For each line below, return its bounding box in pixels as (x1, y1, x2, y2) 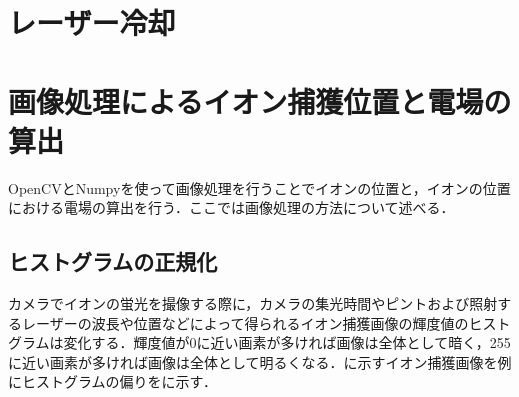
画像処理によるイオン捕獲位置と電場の (8, 80, 512, 121)
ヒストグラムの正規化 (8, 246, 218, 277)
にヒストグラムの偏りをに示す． (8, 371, 218, 392)
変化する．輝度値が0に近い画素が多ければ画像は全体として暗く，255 (63, 332, 511, 353)
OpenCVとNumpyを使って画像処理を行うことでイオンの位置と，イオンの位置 (8, 177, 511, 198)
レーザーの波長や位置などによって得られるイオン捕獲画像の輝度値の (21, 312, 469, 333)
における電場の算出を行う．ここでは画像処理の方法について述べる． (8, 197, 455, 218)
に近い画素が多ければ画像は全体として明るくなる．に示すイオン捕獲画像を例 (8, 351, 512, 372)
